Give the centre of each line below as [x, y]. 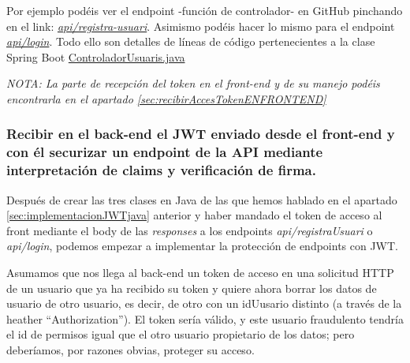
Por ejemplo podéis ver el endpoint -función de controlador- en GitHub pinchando [205, 10]
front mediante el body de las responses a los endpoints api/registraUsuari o [190, 230]
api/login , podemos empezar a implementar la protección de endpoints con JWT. [202, 246]
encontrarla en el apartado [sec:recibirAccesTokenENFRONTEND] [166, 98]
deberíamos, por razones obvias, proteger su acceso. [130, 349]
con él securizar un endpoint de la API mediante [165, 152]
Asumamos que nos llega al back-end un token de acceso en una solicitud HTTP [200, 272]
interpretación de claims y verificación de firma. [161, 170]
